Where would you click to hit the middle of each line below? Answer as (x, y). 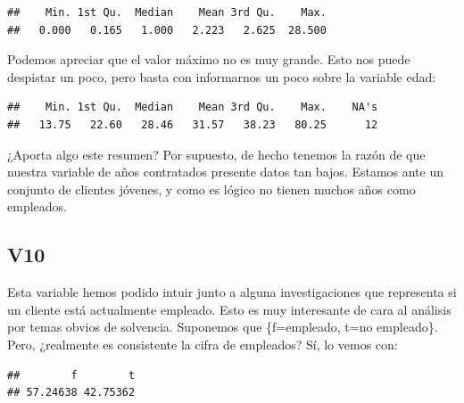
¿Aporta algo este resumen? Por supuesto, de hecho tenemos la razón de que (216, 154)
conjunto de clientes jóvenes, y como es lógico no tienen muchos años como (211, 189)
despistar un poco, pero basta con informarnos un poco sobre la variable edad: (222, 76)
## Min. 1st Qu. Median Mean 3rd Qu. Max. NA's (193, 107)
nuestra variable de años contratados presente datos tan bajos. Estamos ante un (226, 172)
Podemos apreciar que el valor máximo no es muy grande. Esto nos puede (209, 59)
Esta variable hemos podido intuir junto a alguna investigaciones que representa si (232, 292)
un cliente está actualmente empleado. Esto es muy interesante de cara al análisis (229, 309)
